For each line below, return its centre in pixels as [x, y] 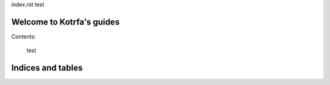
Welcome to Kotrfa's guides [65, 22]
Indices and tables [47, 68]
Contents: [24, 36]
